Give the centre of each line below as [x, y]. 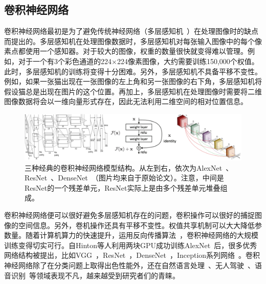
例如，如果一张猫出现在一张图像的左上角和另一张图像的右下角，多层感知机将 [133, 81]
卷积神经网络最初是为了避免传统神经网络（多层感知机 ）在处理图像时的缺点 [131, 31]
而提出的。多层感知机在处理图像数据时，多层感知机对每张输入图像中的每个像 [133, 41]
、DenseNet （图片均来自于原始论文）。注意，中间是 [137, 178]
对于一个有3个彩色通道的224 [65, 61]
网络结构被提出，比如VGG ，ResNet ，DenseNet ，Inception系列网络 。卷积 [132, 255]
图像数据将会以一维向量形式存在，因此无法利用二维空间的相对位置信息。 [126, 101]
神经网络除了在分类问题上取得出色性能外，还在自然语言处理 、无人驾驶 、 [129, 265]
